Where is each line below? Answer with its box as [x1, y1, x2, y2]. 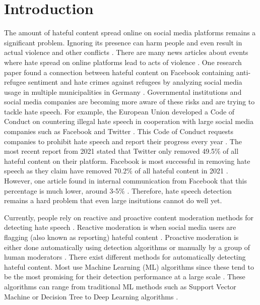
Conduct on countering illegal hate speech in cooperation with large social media [4, 116, 253, 127]
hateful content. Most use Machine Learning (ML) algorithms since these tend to [4, 261, 254, 272]
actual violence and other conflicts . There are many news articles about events [4, 47, 248, 57]
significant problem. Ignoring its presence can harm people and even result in [4, 37, 242, 47]
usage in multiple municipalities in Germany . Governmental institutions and [4, 86, 242, 97]
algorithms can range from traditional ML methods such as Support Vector [4, 281, 236, 291]
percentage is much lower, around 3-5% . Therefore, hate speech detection [4, 185, 232, 196]
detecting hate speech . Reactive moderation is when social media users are [4, 222, 236, 232]
